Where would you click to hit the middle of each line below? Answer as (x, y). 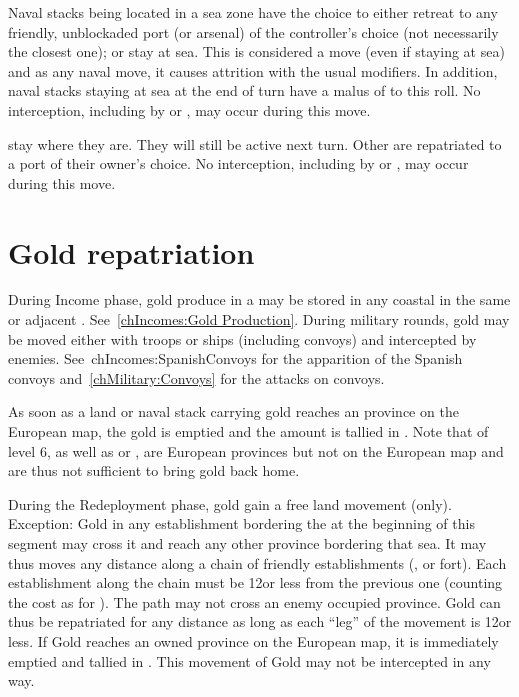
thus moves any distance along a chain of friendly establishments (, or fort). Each (257, 562)
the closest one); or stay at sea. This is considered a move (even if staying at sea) (256, 51)
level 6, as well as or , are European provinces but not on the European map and (256, 450)
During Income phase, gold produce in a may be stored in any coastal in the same (259, 299)
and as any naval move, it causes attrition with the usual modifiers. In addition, (253, 70)
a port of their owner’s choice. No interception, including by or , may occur (238, 163)
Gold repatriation (131, 251)
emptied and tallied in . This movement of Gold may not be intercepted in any (249, 660)
